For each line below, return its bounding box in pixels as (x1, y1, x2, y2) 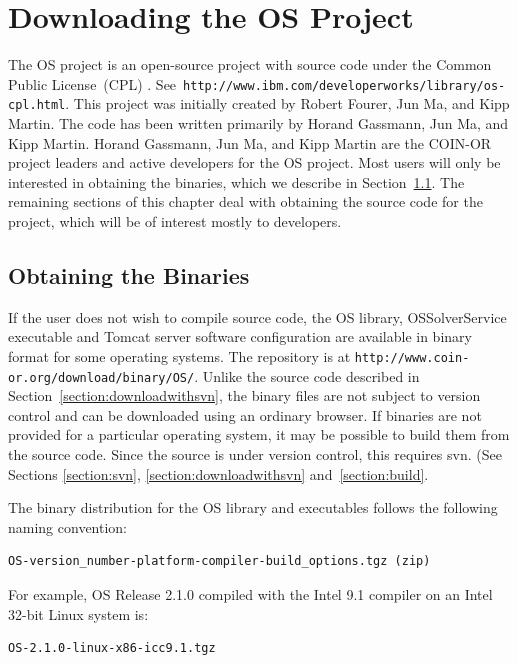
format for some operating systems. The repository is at (8, 345, 351, 366)
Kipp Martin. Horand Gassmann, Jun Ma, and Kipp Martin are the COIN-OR (8, 132, 492, 153)
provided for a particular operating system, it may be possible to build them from (8, 424, 510, 445)
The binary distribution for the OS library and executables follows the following (8, 497, 498, 518)
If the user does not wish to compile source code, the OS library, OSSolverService (8, 306, 507, 327)
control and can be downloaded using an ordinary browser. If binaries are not (8, 404, 482, 425)
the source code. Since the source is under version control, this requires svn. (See (8, 444, 502, 465)
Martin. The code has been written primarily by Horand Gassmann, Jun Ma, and (8, 113, 509, 134)
